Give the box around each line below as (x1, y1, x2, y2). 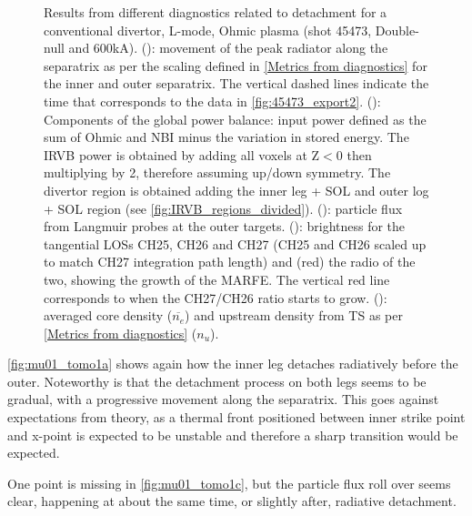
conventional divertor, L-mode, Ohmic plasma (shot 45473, (44, 20, 372, 39)
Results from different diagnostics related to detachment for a (44, 3, 387, 21)
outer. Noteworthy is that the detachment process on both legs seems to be (7, 371, 427, 390)
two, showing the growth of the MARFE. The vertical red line (44, 269, 390, 288)
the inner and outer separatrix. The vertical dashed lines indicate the (44, 74, 429, 93)
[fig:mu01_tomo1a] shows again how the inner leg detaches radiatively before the (7, 354, 458, 373)
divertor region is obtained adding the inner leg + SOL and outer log (44, 180, 429, 199)
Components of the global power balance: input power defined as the (44, 109, 427, 128)
